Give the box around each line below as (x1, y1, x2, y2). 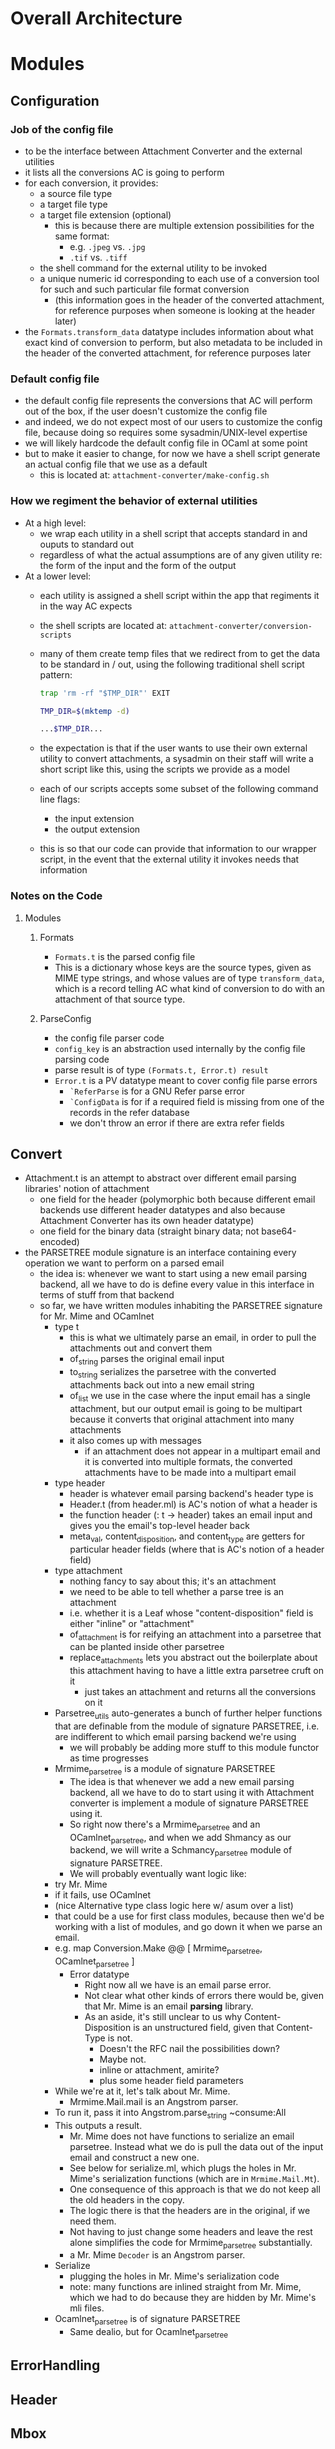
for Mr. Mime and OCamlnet (39, 1310, 155, 1322)
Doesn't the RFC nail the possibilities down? (99, 2042, 280, 2054)
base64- (261, 1225, 297, 1237)
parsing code (54, 1053, 110, 1065)
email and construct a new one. (69, 2151, 200, 2163)
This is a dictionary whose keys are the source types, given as (54, 961, 312, 973)
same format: (54, 230, 110, 242)
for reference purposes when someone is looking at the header (54, 305, 316, 317)
